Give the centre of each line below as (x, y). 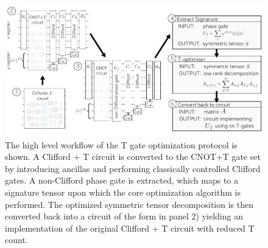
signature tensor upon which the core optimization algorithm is (123, 192)
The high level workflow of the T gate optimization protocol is (121, 144)
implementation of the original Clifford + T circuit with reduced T (130, 228)
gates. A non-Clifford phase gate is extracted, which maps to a (122, 180)
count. (16, 240)
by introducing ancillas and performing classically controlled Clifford (133, 168)
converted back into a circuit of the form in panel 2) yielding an (124, 216)
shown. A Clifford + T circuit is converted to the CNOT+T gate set (133, 157)
